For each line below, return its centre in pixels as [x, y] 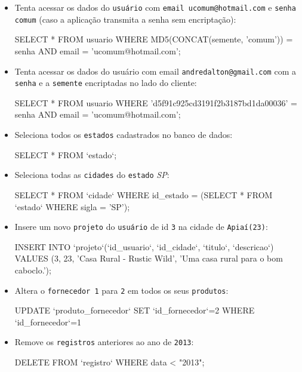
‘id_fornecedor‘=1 [48, 322]
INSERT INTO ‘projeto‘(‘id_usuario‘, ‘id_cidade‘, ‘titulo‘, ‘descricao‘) [144, 246]
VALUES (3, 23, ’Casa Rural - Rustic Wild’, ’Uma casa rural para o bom [149, 258]
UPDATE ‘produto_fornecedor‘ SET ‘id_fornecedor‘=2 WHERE [135, 310]
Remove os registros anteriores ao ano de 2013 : [104, 342]
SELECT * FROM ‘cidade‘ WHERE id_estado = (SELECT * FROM [144, 194]
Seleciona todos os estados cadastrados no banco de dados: [124, 134]
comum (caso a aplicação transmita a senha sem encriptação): [125, 19]
